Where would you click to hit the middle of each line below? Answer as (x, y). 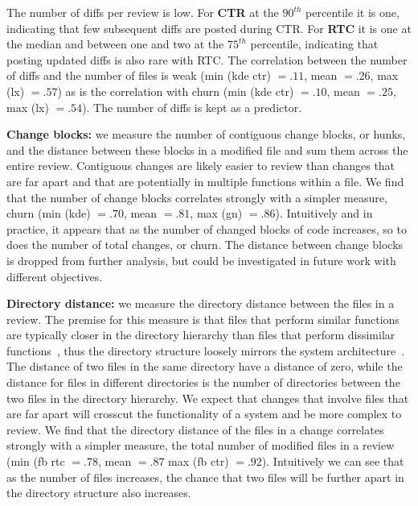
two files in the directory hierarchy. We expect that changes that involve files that (208, 398)
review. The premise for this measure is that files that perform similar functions (203, 319)
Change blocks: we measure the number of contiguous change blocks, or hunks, (206, 134)
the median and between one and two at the (115, 44)
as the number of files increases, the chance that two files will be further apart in (205, 477)
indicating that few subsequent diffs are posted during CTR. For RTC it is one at (209, 28)
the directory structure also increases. (99, 493)
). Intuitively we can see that (333, 461)
